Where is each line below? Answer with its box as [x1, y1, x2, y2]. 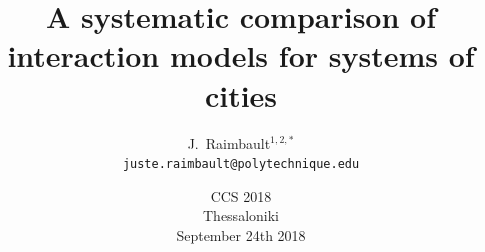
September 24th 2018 [176, 224, 306, 245]
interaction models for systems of [7, 35, 475, 76]
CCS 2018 [210, 185, 272, 206]
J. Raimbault [187, 132, 271, 153]
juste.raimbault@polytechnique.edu [122, 157, 360, 172]
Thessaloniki [203, 205, 279, 226]
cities [204, 74, 278, 115]
